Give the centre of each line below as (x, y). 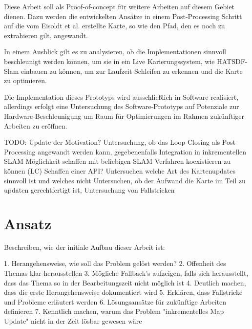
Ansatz (28, 223)
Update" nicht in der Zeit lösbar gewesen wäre (73, 320)
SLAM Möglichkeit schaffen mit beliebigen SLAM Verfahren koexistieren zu (117, 161)
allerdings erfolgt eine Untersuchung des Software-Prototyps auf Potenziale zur (122, 106)
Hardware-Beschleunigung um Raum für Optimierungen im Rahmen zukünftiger (124, 116)
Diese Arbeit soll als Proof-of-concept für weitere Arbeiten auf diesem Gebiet (119, 6)
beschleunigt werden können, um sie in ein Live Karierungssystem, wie (109, 61)
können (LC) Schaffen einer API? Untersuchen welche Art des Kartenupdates (120, 170)
